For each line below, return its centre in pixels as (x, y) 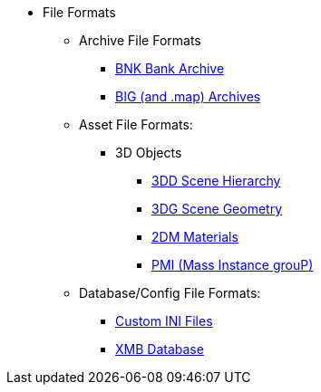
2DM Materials (195, 237)
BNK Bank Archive (170, 68)
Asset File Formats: (136, 124)
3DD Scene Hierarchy (216, 181)
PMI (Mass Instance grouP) (233, 265)
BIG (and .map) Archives (188, 96)
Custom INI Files (164, 321)
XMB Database (160, 349)
